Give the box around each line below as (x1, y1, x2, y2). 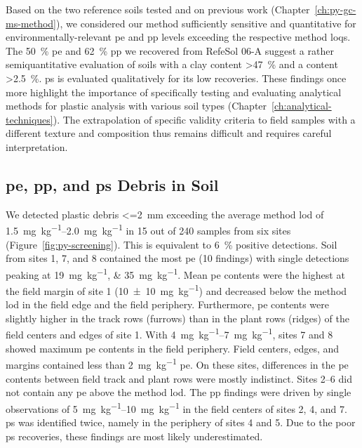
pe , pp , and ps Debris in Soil (6, 173, 219, 195)
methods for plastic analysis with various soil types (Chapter (6, 98, 267, 113)
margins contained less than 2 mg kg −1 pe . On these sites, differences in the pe (6, 355, 349, 371)
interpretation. (6, 139, 68, 154)
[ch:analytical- (271, 98, 332, 113)
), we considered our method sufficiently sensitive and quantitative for (56, 15, 356, 30)
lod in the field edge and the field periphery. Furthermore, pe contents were (6, 297, 330, 312)
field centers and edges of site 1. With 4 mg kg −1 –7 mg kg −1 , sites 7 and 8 (6, 325, 333, 342)
